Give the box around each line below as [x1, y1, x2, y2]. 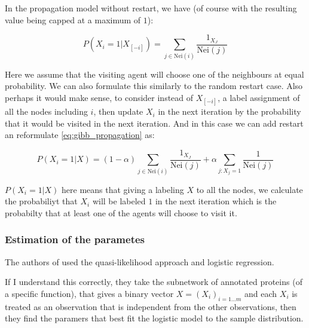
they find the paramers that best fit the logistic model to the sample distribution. [5, 312, 304, 324]
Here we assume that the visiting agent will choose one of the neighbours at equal [5, 68, 304, 80]
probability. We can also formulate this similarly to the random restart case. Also [5, 79, 303, 92]
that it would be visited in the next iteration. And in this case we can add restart [5, 117, 304, 129]
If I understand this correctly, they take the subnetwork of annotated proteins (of [5, 275, 302, 288]
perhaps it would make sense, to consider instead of [5, 91, 194, 103]
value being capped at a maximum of [5, 13, 141, 26]
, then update [93, 105, 143, 118]
